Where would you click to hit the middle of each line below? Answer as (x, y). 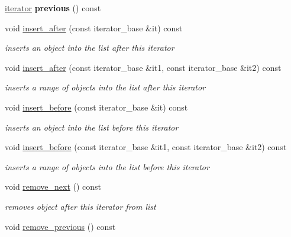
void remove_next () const (53, 186)
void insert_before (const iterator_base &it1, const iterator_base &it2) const (146, 147)
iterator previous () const (53, 8)
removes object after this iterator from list (80, 206)
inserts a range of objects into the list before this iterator (107, 166)
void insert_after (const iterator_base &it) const (94, 27)
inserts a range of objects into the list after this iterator (105, 87)
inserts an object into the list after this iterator (90, 48)
